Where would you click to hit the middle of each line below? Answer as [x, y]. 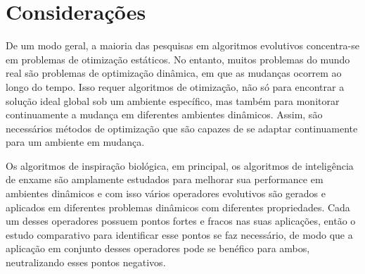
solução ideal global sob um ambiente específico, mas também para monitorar [173, 100]
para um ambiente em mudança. [75, 142]
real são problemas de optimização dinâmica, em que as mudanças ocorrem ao [174, 73]
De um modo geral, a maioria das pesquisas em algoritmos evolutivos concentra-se [182, 45]
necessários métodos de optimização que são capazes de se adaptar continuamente [182, 128]
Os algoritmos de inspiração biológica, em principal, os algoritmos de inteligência [180, 165]
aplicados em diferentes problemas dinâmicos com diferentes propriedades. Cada [178, 207]
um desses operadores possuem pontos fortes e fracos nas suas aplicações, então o [181, 221]
